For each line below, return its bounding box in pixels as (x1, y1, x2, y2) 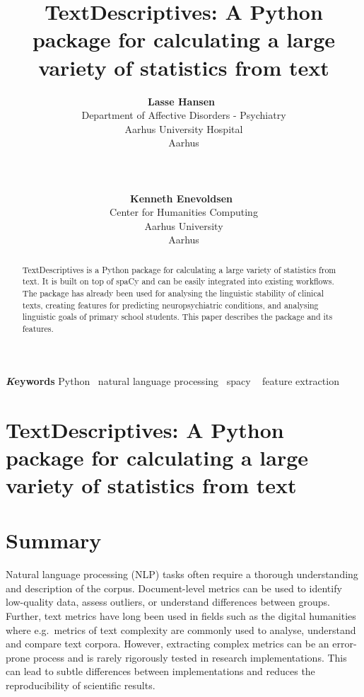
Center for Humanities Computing (110, 205, 258, 219)
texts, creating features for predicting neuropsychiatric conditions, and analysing (22, 299, 319, 311)
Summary (6, 526, 102, 555)
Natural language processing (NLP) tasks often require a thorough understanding (6, 567, 358, 582)
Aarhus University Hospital (124, 121, 243, 136)
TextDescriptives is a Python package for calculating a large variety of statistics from (22, 263, 336, 275)
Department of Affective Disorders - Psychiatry (81, 108, 286, 122)
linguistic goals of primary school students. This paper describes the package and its (22, 311, 333, 323)
